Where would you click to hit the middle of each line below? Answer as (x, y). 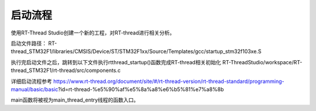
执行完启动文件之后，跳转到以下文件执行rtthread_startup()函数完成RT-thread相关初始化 (116, 62)
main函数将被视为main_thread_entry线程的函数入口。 (75, 100)
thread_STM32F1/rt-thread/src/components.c (66, 71)
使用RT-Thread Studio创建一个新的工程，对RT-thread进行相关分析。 (93, 33)
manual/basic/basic (35, 89)
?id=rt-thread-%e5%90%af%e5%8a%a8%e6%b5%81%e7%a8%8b (141, 89)
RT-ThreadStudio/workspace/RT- (262, 62)
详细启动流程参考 (31, 81)
